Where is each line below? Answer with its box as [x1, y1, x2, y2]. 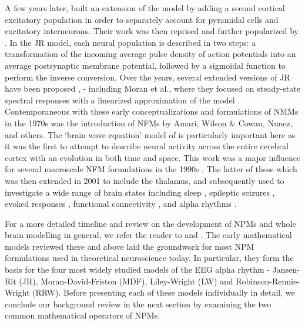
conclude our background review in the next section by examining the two [5, 297, 272, 310]
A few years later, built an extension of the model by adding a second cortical [5, 2, 285, 14]
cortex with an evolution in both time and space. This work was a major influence [5, 151, 301, 163]
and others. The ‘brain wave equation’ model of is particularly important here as [5, 128, 296, 140]
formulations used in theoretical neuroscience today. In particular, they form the [5, 252, 294, 264]
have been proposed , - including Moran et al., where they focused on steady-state [5, 82, 300, 95]
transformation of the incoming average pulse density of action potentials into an [5, 48, 296, 60]
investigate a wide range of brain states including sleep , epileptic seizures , [5, 186, 275, 198]
